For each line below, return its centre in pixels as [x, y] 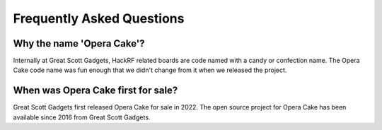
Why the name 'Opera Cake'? [79, 43]
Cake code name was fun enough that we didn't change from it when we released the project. [150, 70]
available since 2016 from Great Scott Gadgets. [82, 117]
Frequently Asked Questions [99, 18]
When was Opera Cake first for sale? [95, 91]
